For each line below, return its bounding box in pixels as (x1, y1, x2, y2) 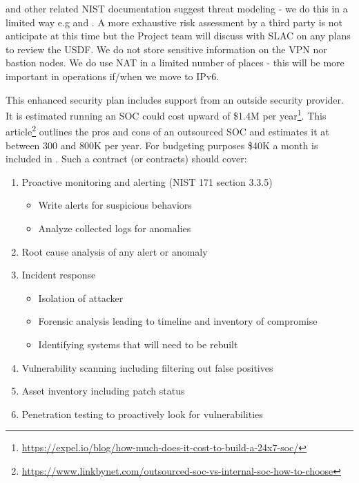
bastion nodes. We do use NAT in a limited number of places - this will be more (6, 55, 345, 70)
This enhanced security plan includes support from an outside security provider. (6, 92, 344, 106)
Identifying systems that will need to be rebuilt (38, 337, 238, 351)
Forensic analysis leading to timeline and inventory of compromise (38, 314, 318, 328)
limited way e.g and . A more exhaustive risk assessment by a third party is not (6, 15, 342, 29)
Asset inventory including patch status (21, 383, 185, 398)
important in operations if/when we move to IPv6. (6, 68, 220, 83)
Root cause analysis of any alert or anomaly (21, 244, 208, 258)
